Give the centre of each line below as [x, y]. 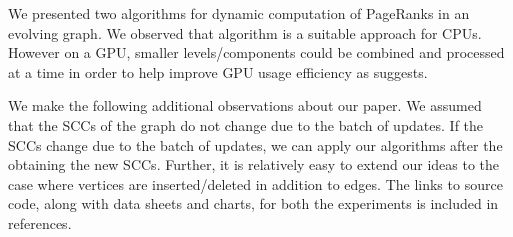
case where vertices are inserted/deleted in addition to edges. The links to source [255, 183]
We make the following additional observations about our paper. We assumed [245, 105]
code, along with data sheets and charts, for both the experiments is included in [253, 203]
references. [40, 222]
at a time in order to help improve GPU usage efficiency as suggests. [218, 71]
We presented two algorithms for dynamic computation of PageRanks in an [239, 13]
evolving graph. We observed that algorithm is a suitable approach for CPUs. [245, 32]
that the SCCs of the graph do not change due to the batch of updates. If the [246, 124]
